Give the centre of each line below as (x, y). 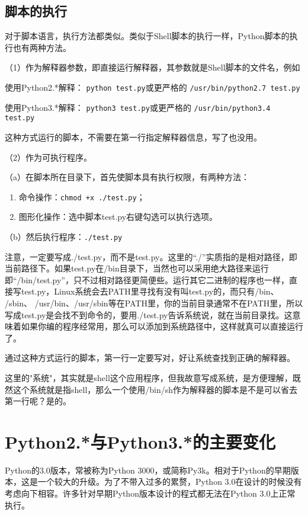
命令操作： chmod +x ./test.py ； (82, 196)
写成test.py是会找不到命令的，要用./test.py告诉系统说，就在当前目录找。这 (149, 314)
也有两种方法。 (42, 47)
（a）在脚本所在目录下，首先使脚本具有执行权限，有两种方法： (127, 177)
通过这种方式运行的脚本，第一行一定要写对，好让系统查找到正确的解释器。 (150, 358)
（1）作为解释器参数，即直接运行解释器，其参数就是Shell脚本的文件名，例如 (153, 67)
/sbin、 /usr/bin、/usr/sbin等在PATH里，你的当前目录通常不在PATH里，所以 (154, 303)
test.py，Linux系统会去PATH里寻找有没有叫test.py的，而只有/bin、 (150, 291)
